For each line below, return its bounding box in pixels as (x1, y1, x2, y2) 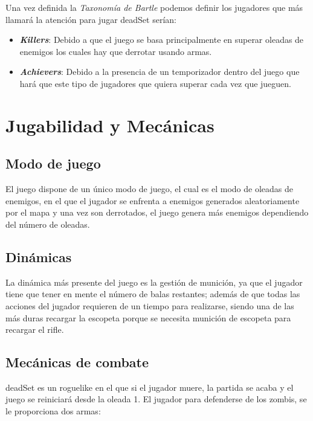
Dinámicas (5, 247, 72, 266)
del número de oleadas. (5, 217, 90, 230)
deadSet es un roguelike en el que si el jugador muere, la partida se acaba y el (5, 381, 294, 393)
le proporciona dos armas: (5, 405, 101, 417)
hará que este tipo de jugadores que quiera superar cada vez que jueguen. (19, 77, 291, 89)
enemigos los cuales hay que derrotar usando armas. (19, 45, 212, 57)
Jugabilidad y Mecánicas (5, 112, 215, 137)
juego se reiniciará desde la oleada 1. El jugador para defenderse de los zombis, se (5, 393, 307, 405)
